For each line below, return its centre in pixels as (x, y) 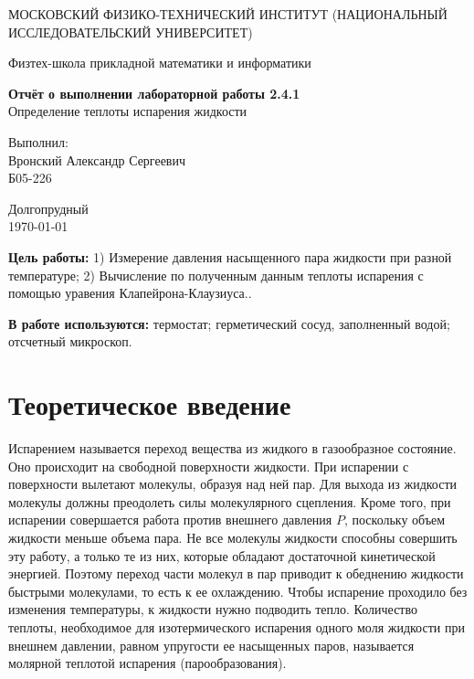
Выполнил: (38, 141)
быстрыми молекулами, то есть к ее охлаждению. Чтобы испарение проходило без (238, 591)
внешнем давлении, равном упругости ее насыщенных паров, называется (211, 645)
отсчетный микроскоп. (70, 341)
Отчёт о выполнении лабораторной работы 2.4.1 (154, 93)
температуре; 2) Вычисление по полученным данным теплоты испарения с (216, 275)
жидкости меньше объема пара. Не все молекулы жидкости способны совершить (233, 537)
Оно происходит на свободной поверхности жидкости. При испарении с (209, 466)
